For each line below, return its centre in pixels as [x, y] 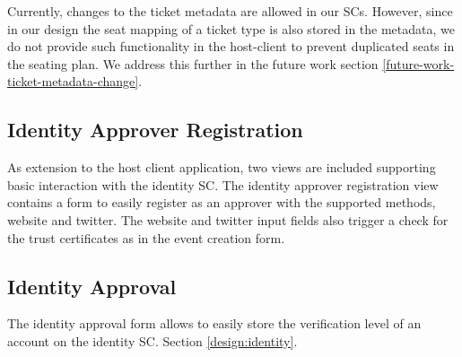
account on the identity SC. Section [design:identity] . [153, 340]
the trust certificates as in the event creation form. [146, 237]
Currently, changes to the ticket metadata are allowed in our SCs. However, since [230, 11]
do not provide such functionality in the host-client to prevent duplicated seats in [231, 46]
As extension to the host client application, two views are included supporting [222, 167]
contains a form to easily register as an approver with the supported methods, [222, 202]
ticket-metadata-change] [73, 81]
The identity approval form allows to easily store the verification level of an [214, 323]
